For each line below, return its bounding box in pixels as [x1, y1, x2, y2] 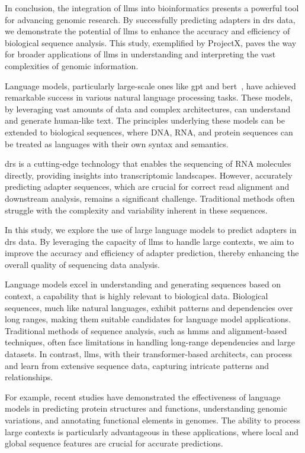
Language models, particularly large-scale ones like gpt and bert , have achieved [5, 79, 296, 92]
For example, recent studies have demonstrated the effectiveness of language [5, 390, 281, 403]
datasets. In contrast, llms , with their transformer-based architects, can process [5, 348, 293, 360]
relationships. [5, 371, 53, 383]
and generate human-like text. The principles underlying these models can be [5, 114, 285, 127]
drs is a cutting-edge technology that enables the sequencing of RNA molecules [5, 157, 291, 170]
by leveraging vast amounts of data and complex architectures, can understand [5, 102, 291, 115]
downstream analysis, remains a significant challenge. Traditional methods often [5, 192, 295, 204]
